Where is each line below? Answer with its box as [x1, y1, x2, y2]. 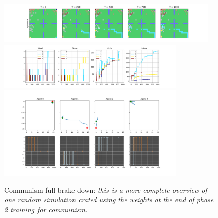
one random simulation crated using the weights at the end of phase [4, 194, 214, 205]
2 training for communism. [4, 204, 88, 214]
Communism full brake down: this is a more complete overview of [4, 184, 207, 195]
